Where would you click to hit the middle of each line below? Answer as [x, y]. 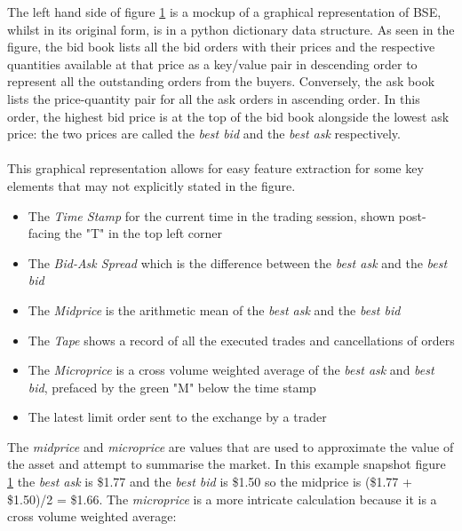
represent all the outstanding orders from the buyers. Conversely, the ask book [221, 81]
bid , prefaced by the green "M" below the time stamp [172, 387]
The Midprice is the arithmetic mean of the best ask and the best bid [214, 309]
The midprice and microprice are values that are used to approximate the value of [231, 446]
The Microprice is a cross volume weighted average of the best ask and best [231, 370]
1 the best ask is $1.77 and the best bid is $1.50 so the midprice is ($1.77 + [210, 482]
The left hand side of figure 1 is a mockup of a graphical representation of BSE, [224, 12]
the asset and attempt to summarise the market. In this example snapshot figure [227, 464]
